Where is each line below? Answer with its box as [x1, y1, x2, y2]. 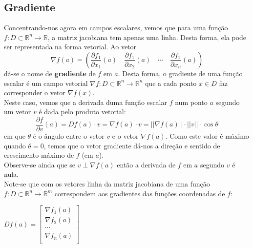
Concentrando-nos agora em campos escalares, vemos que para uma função [4, 22, 228, 33]
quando [4, 140, 26, 150]
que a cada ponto [145, 78, 197, 88]
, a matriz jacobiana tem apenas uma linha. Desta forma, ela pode [47, 32, 247, 42]
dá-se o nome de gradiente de [4, 68, 96, 78]
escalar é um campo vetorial [4, 78, 88, 88]
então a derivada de [117, 159, 176, 169]
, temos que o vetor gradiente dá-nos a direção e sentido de [43, 140, 220, 150]
